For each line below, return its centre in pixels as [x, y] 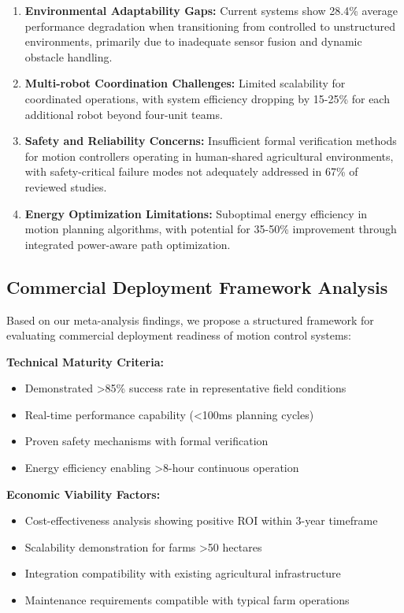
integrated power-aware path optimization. [128, 244]
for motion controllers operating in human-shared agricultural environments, [209, 156]
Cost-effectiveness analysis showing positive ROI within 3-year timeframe [201, 520]
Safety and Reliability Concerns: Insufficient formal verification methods [211, 141]
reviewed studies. [66, 186]
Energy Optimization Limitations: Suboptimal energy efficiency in [196, 213]
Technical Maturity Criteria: [85, 361]
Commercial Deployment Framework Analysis [197, 286]
